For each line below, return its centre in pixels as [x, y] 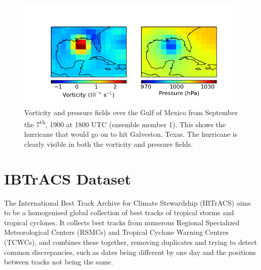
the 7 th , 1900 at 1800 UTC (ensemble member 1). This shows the [125, 123]
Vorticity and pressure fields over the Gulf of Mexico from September [131, 112]
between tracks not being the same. [59, 262]
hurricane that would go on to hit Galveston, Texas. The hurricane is [131, 134]
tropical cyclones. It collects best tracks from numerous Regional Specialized [122, 222]
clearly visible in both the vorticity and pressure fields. [109, 144]
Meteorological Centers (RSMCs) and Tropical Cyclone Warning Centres [116, 232]
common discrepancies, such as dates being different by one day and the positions [130, 252]
